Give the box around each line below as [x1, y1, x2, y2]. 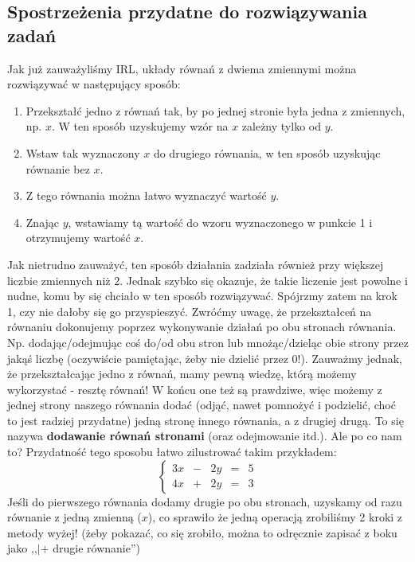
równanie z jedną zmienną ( [7, 509, 142, 525]
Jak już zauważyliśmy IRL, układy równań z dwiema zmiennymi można [7, 60, 357, 76]
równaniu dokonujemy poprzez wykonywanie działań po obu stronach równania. [7, 318, 397, 335]
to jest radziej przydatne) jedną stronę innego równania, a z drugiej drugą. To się [7, 412, 404, 428]
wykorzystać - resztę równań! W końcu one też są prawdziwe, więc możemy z [7, 381, 382, 397]
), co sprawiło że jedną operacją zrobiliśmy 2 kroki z [147, 509, 403, 525]
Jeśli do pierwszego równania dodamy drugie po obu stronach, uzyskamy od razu [7, 493, 402, 509]
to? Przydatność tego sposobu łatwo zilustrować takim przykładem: [7, 443, 337, 460]
